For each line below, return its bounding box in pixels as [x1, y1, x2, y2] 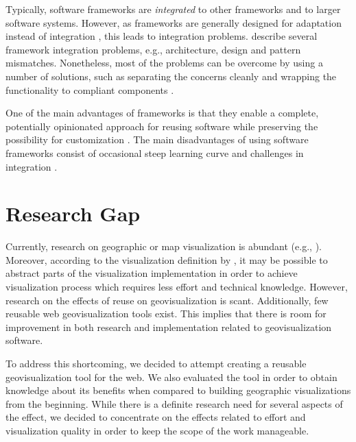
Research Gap [5, 199, 141, 228]
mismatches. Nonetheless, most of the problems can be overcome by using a [5, 56, 323, 70]
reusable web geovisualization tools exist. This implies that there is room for [5, 306, 327, 321]
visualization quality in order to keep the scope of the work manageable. [5, 423, 309, 437]
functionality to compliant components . [5, 82, 174, 97]
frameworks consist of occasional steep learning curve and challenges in [5, 145, 304, 160]
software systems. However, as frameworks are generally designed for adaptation [5, 15, 342, 29]
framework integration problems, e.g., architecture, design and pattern [5, 42, 301, 56]
